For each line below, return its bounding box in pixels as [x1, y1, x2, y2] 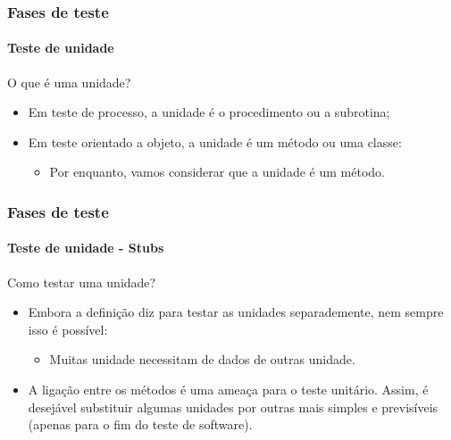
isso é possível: [28, 320, 108, 338]
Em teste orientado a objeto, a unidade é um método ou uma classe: [28, 132, 402, 151]
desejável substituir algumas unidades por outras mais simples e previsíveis [28, 397, 438, 416]
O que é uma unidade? [7, 72, 131, 91]
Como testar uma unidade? [7, 272, 156, 291]
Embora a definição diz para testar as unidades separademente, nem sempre [28, 303, 444, 321]
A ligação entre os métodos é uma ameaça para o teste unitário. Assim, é [28, 380, 429, 399]
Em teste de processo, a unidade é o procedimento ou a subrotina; [28, 103, 390, 121]
